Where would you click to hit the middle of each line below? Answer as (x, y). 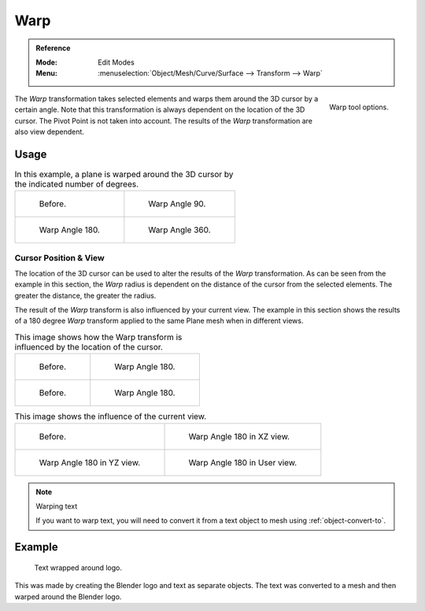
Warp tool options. (359, 107)
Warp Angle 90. (177, 204)
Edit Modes (116, 62)
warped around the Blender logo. (68, 596)
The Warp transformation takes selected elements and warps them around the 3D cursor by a (166, 98)
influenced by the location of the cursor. (89, 347)
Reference (53, 48)
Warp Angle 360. (180, 230)
